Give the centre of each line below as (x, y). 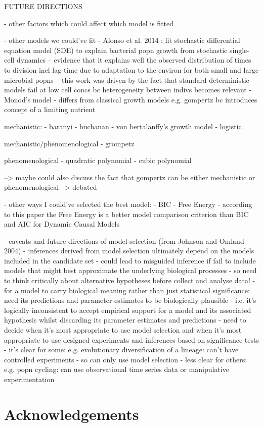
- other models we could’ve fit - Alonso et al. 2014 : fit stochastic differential (122, 40)
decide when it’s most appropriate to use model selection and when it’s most (123, 330)
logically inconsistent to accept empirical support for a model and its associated (128, 310)
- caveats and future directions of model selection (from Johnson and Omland (124, 241)
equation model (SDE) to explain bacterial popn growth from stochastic (116, 50)
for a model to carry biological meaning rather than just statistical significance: (127, 290)
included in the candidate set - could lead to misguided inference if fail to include (130, 260)
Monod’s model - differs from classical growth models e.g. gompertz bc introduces (131, 99)
